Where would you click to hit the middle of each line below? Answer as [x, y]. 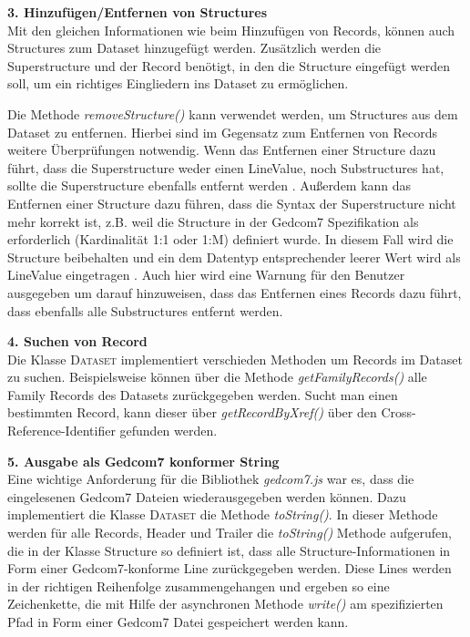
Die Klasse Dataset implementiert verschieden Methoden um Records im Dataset [235, 359]
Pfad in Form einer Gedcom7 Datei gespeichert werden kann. [178, 622]
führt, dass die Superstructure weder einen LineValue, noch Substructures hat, [226, 167]
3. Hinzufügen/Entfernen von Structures [138, 12]
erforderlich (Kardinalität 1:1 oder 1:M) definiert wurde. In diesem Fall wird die [230, 239]
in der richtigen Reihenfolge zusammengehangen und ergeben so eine [199, 586]
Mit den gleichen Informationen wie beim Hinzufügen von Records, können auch [231, 30]
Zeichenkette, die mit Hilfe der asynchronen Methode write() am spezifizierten [225, 604]
